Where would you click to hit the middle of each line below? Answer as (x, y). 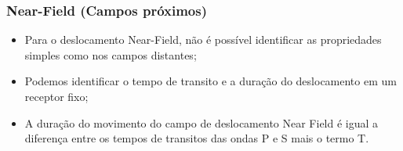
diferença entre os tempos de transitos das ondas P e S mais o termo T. (197, 138)
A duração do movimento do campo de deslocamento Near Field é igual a (201, 122)
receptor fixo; (56, 96)
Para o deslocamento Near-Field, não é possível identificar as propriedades (203, 40)
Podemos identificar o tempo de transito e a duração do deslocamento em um (211, 81)
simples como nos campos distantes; (111, 54)
